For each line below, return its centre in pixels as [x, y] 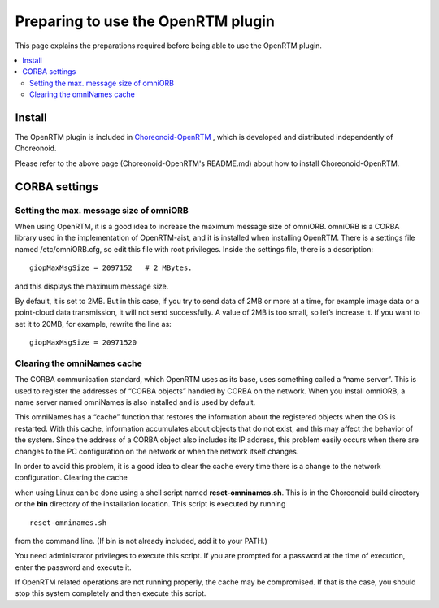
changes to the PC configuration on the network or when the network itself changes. [157, 451]
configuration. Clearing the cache [71, 478]
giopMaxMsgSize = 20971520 [83, 343]
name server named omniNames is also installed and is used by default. [135, 402]
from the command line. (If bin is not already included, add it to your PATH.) [141, 541]
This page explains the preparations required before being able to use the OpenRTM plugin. [169, 46]
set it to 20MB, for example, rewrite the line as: [93, 324]
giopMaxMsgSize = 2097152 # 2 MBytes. [111, 268]
